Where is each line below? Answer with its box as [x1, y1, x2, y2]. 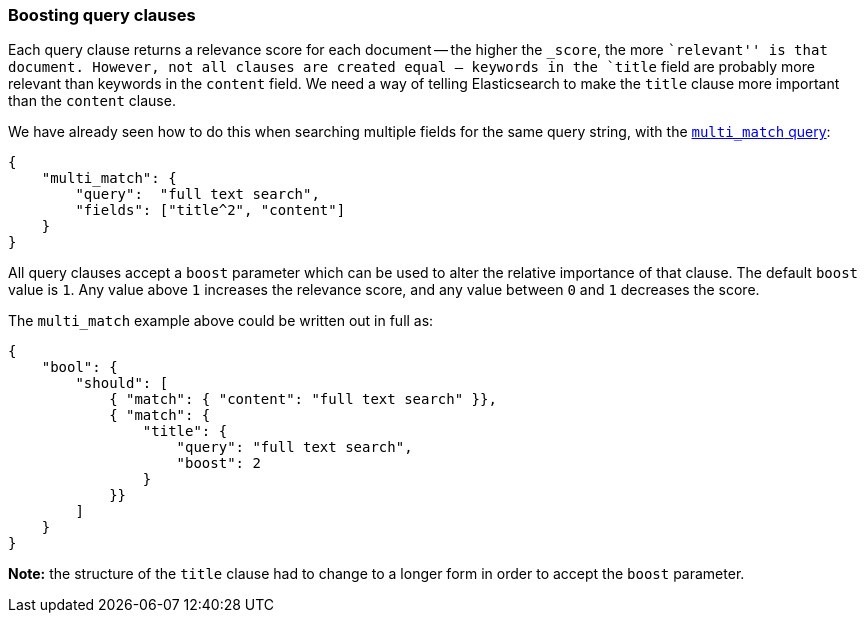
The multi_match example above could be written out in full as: [8, 312, 434, 330]
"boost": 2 [176, 455, 261, 472]
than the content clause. [8, 92, 176, 110]
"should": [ [75, 375, 169, 392]
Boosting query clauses [8, 5, 196, 25]
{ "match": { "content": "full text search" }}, [109, 391, 497, 408]
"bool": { [41, 359, 118, 376]
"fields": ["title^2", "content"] [75, 202, 346, 219]
